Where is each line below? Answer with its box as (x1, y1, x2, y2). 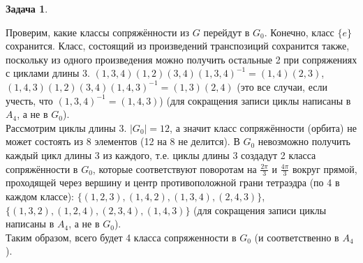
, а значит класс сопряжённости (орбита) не (170, 120, 357, 135)
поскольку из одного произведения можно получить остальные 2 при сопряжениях (6, 52, 357, 66)
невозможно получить (258, 134, 350, 149)
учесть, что (6, 93, 53, 107)
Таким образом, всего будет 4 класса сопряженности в (6, 230, 237, 244)
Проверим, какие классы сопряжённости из (6, 24, 190, 39)
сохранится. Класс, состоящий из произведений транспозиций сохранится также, (6, 38, 350, 53)
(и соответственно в (254, 230, 339, 244)
